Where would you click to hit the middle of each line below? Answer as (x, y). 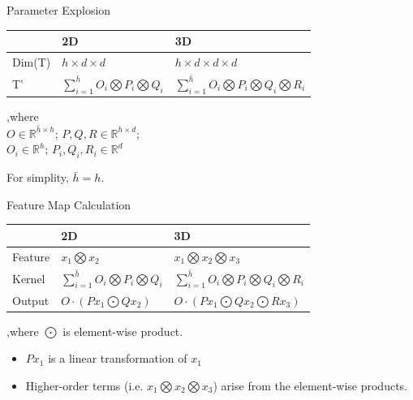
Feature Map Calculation (69, 204)
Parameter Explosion (59, 10)
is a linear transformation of (118, 358)
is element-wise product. (123, 331)
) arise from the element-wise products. (310, 385)
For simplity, (38, 177)
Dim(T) (32, 61)
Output (31, 300)
